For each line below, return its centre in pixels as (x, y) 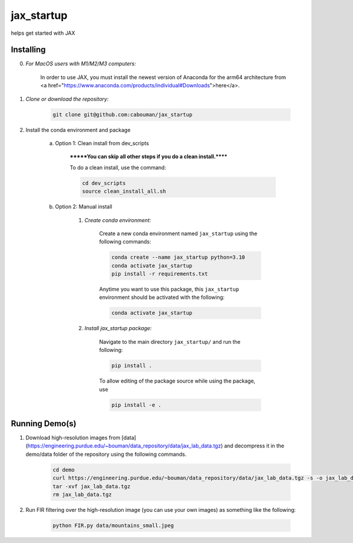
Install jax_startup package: (118, 328)
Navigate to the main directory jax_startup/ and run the (170, 341)
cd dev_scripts (104, 183)
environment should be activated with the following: (162, 297)
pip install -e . (136, 405)
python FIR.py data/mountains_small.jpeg (113, 525)
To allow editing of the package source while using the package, (177, 381)
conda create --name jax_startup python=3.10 (178, 257)
